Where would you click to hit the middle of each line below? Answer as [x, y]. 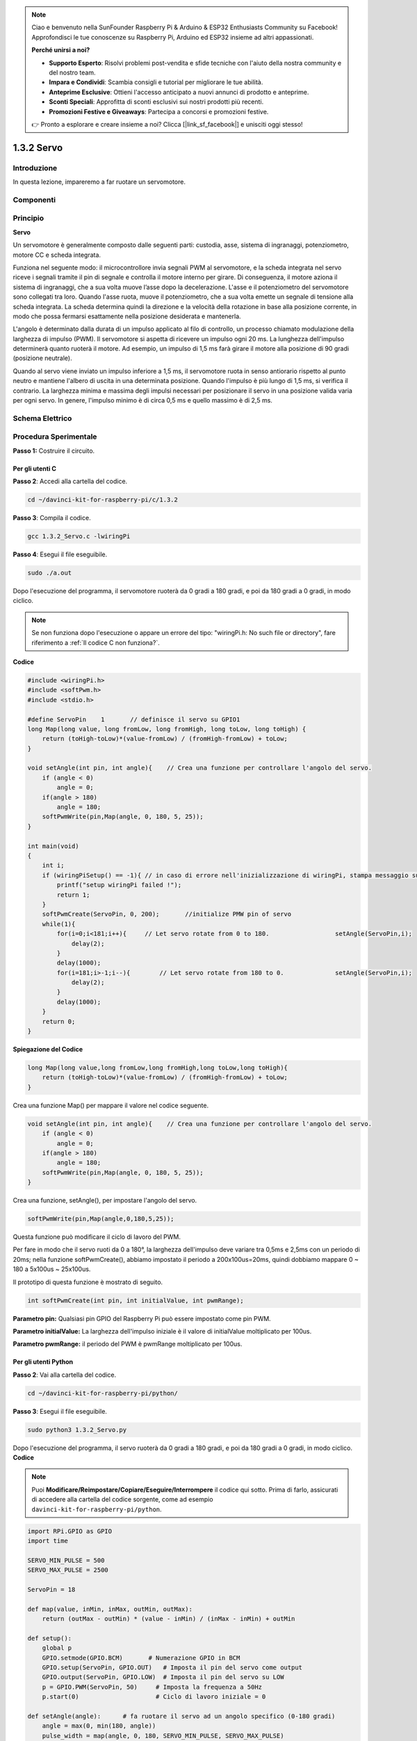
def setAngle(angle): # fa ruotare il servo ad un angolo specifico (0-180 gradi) [181, 1716]
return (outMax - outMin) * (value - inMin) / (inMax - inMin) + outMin [169, 1619]
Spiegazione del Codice [48, 1049]
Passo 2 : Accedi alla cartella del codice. [70, 481]
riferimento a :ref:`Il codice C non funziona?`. [96, 642]
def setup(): [50, 1638]
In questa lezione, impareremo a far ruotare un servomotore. [99, 182]
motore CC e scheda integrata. [57, 255]
